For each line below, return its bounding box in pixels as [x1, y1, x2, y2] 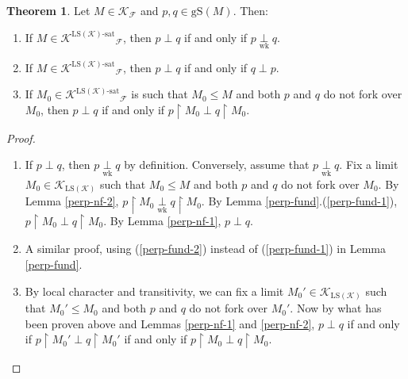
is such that [131, 86, 188, 102]
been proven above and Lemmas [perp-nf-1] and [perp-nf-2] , [25, 315, 315, 331]
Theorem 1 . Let [6, 2, 90, 18]
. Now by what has [290, 300, 382, 316]
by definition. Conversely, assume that [124, 156, 310, 173]
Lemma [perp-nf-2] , [25, 193, 119, 209]
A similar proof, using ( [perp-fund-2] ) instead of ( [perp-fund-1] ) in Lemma [25, 240, 386, 257]
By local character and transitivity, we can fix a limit [25, 282, 284, 299]
